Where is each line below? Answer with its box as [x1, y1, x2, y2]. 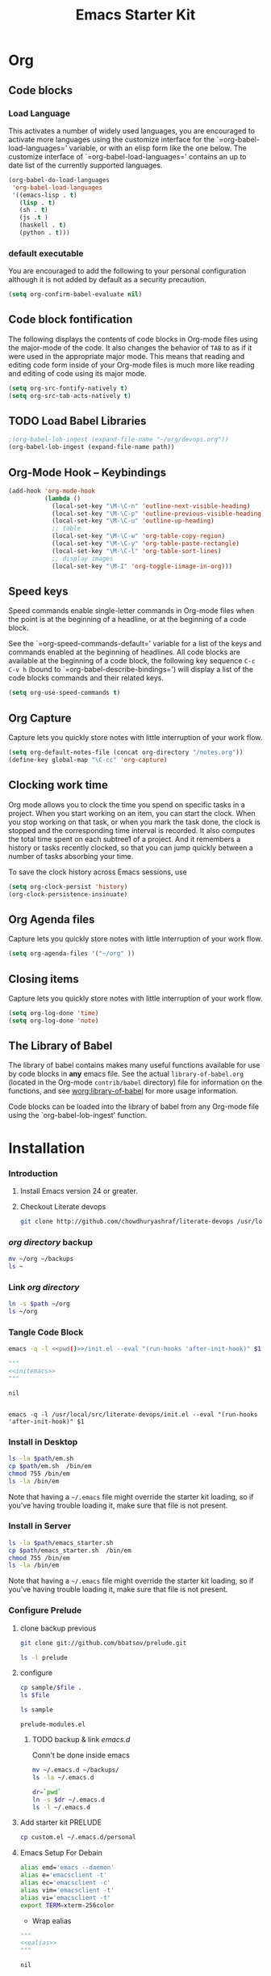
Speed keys [8, 585, 69, 598]
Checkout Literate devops [19, 1201, 106, 1211]
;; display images [51, 554, 114, 563]
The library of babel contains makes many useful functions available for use [8, 1060, 261, 1070]
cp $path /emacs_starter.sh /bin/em [8, 1547, 131, 1555]
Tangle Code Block [8, 1327, 84, 1338]
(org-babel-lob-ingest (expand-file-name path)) [8, 443, 175, 451]
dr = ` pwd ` [31, 1788, 62, 1796]
